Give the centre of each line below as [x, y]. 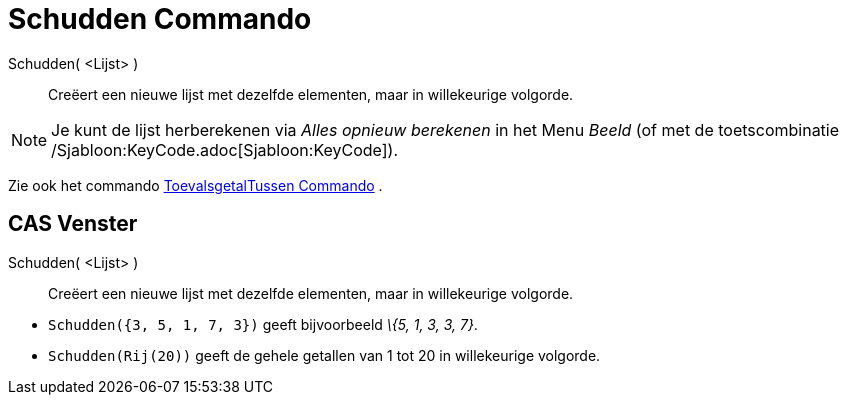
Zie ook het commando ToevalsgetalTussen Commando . [195, 185]
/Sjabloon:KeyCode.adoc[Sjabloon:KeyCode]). [225, 149]
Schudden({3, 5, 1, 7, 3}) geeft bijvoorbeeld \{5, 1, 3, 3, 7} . [263, 324]
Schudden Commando [160, 19]
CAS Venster [73, 224]
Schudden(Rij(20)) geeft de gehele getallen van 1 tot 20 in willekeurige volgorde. [324, 355]
